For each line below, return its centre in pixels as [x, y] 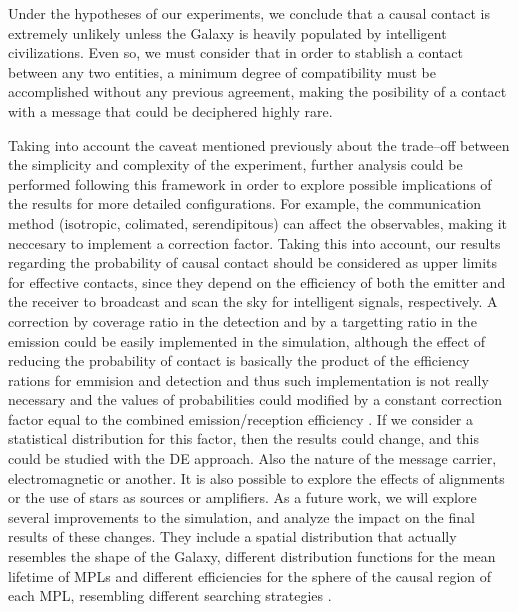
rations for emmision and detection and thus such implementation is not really [248, 379]
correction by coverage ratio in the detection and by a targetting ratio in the [242, 320]
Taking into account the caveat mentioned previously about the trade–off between [259, 144]
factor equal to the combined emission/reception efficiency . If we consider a [241, 418]
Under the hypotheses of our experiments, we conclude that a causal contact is [249, 13]
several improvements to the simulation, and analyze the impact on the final [241, 516]
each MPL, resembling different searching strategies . [170, 595]
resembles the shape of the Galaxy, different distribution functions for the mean [252, 556]
